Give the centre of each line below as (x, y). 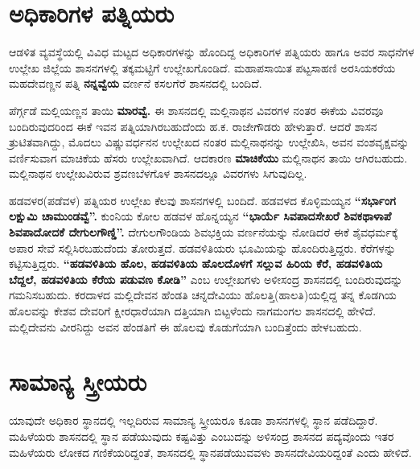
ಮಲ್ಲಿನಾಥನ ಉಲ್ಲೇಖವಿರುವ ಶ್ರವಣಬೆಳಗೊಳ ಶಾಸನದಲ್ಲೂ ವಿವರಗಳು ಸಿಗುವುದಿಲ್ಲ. (158, 173)
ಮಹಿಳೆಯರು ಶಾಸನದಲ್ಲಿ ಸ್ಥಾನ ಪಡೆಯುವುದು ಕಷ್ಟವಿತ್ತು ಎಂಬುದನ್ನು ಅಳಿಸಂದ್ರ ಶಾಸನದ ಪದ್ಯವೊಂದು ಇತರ (202, 436)
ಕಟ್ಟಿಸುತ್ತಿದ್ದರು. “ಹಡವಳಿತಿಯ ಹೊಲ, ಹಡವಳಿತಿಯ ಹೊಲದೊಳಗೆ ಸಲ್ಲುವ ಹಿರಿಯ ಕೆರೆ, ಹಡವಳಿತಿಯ (196, 263)
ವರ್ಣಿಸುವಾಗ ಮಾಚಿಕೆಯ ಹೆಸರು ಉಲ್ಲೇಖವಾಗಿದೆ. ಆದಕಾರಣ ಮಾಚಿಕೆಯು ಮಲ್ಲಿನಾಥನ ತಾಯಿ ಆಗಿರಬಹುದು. (208, 157)
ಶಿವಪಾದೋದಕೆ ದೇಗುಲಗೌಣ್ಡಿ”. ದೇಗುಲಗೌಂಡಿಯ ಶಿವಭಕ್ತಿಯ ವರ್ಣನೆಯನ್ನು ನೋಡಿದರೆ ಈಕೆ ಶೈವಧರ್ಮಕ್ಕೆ (204, 232)
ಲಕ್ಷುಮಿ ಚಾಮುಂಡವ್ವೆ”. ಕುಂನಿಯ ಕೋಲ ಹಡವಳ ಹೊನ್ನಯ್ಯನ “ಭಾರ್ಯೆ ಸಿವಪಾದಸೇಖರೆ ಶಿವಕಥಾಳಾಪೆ (200, 216)
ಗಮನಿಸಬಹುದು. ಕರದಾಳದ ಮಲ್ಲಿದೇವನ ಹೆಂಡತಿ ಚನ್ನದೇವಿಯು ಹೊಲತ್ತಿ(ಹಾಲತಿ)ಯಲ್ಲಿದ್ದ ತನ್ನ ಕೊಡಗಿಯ (203, 295)
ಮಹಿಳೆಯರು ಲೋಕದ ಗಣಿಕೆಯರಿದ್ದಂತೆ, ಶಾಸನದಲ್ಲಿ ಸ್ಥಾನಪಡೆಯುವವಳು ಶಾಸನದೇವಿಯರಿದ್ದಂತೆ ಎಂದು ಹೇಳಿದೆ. (210, 452)
